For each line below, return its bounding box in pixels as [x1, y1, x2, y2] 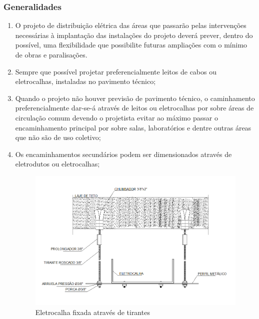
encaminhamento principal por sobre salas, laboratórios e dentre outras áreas [15, 122, 251, 132]
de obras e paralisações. [15, 49, 87, 59]
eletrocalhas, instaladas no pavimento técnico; [15, 76, 156, 86]
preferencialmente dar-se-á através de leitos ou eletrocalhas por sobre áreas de [15, 102, 254, 113]
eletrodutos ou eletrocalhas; [15, 158, 100, 169]
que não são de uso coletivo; [15, 132, 101, 142]
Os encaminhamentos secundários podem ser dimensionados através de [15, 148, 232, 159]
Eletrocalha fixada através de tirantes [35, 306, 150, 317]
